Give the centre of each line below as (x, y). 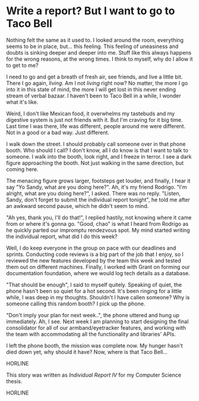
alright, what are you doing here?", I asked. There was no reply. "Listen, (94, 193)
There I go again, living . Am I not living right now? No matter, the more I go (97, 83)
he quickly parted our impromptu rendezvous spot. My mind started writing (98, 230)
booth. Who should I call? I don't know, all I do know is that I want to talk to (97, 150)
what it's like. (22, 102)
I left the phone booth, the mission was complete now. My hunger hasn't (94, 345)
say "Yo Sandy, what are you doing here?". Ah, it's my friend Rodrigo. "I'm (97, 187)
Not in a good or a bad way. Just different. (58, 132)
